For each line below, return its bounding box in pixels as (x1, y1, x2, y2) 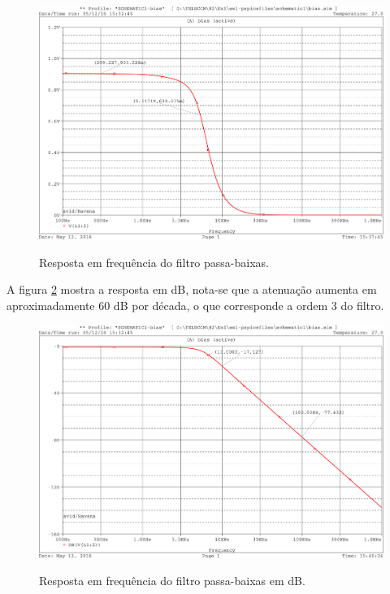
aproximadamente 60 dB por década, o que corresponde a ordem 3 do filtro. (6, 297, 384, 313)
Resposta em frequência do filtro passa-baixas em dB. (39, 572, 305, 589)
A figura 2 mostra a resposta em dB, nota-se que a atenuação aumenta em (6, 281, 377, 298)
